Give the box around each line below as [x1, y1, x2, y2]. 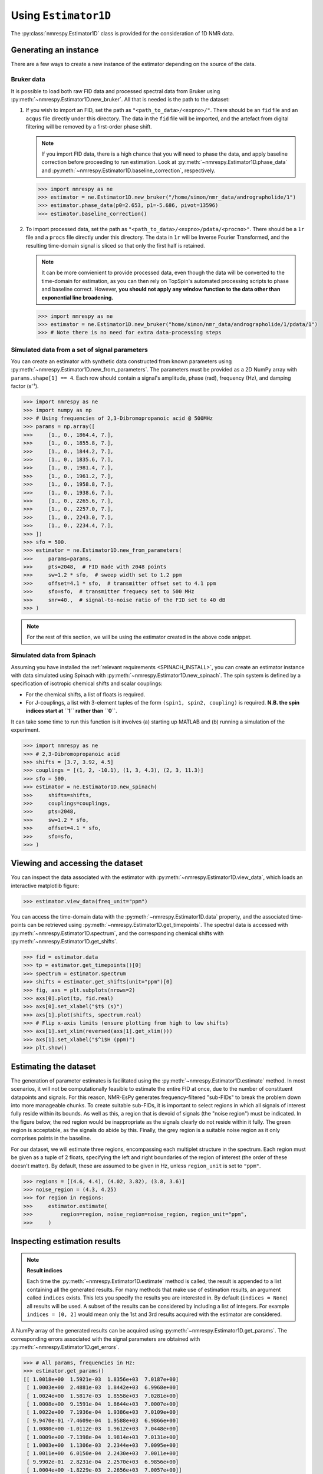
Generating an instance [11, 45, 99, 55]
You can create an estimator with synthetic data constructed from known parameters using [11, 358, 232, 365]
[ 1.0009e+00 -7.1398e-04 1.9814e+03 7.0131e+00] [27, 1433, 179, 1440]
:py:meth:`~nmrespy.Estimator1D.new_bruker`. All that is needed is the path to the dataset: [11, 96, 230, 103]
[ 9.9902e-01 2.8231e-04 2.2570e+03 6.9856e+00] [27, 1458, 179, 1465]
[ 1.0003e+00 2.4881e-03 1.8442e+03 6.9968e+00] [27, 1384, 179, 1391]
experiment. [11, 726, 41, 733]
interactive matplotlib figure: [11, 882, 80, 889]
